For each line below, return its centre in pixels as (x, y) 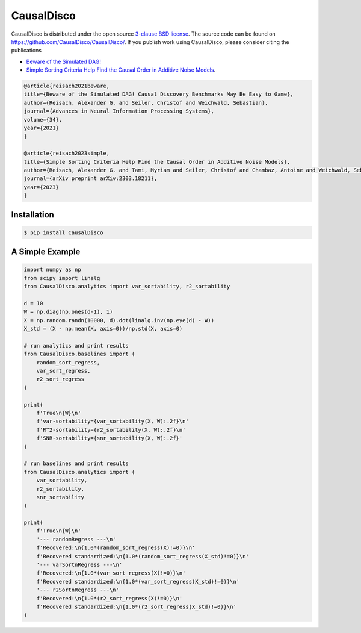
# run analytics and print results (76, 345)
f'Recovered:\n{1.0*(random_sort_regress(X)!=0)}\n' (116, 548)
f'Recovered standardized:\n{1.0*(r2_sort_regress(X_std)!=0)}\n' (137, 606)
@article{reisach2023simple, (67, 153)
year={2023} (42, 187)
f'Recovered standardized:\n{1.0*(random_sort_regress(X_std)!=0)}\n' (143, 556)
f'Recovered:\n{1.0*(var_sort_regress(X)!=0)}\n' (111, 573)
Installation (32, 215)
